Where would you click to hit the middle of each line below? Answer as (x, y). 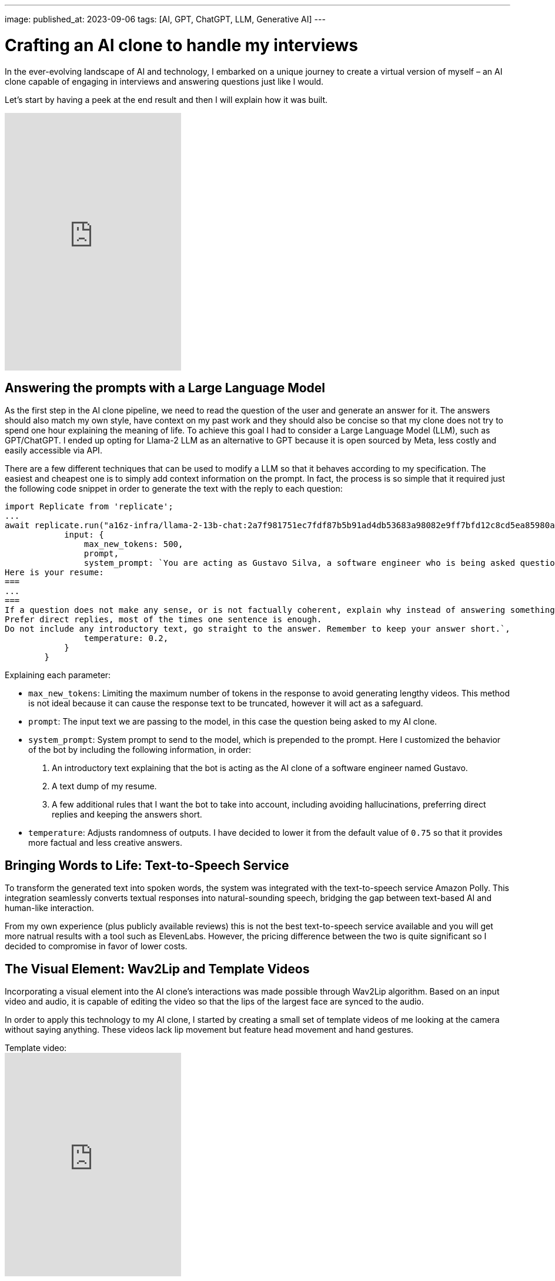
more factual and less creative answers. (106, 843)
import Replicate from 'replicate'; (89, 507)
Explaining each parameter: (58, 675)
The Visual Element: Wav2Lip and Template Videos (157, 969)
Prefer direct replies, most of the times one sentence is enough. (163, 620)
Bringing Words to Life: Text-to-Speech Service (147, 865)
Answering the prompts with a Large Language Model (165, 388)
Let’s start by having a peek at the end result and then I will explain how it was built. (166, 99)
